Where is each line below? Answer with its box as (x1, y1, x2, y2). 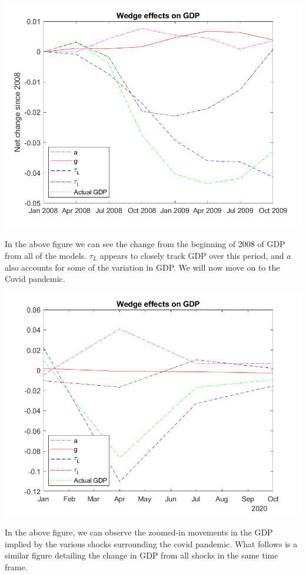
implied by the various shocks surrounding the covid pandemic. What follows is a (5, 537, 298, 550)
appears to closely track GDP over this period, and (99, 249, 284, 262)
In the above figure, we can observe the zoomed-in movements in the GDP (5, 526, 273, 538)
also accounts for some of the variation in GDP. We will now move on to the (5, 261, 280, 273)
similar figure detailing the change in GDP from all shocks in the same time (5, 549, 278, 561)
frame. (5, 561, 28, 573)
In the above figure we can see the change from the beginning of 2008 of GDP (5, 238, 285, 250)
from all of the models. (5, 249, 87, 262)
